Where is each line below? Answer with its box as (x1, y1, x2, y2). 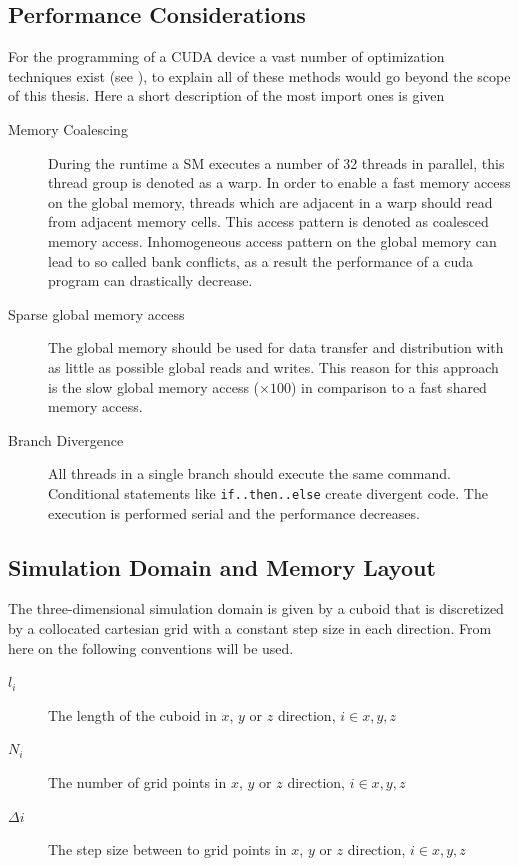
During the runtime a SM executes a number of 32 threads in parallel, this (48, 152, 505, 173)
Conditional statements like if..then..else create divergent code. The (48, 482, 488, 503)
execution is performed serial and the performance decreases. (48, 502, 420, 523)
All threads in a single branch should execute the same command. (48, 463, 451, 484)
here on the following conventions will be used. (8, 637, 294, 658)
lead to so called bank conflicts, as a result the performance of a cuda (48, 250, 474, 271)
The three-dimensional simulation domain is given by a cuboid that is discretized (8, 598, 504, 619)
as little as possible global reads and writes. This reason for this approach (48, 356, 499, 377)
